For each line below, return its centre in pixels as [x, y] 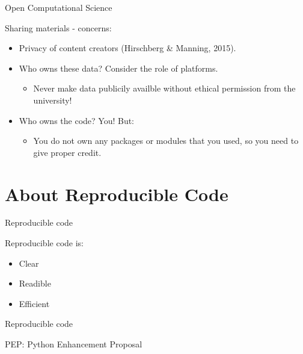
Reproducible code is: [44, 243]
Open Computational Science [59, 7]
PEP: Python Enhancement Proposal [74, 344]
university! [53, 100]
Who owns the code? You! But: [77, 120]
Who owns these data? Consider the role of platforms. [118, 68]
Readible [35, 283]
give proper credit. [67, 152]
